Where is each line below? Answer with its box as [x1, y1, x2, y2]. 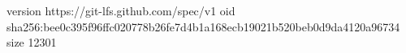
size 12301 [6, 34, 57, 51]
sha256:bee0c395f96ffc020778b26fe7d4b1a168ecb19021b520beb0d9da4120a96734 [6, 18, 400, 35]
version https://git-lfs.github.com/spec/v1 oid [6, 2, 235, 18]
